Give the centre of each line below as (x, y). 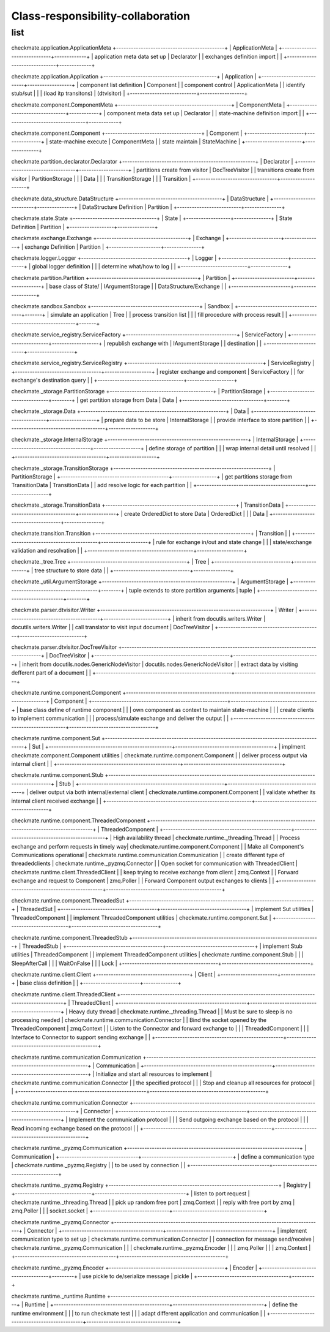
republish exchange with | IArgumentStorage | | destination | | (184, 343)
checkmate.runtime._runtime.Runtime (59, 1296)
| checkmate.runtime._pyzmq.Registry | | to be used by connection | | (98, 1165)
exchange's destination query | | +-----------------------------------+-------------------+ (124, 380)
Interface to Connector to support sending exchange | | (81, 1037)
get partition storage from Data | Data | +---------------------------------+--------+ (185, 400)
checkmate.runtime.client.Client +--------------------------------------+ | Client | (114, 975)
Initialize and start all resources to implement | (154, 1074)
